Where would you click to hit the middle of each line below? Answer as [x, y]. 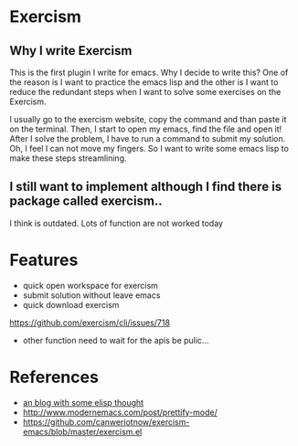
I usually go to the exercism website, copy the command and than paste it [148, 119]
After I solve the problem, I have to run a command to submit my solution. [148, 138]
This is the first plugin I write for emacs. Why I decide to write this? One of [149, 72]
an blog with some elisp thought [83, 402]
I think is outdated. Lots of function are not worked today [117, 223]
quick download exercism [71, 304]
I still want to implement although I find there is [146, 187]
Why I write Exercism [71, 51]
